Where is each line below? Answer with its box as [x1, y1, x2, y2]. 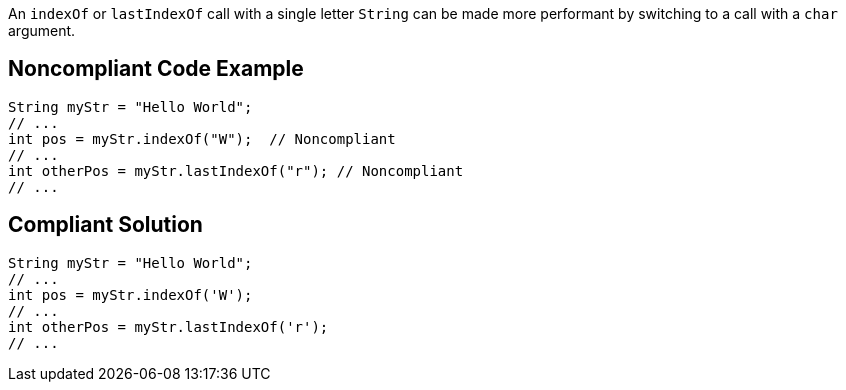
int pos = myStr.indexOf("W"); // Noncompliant [8, 130, 396, 147]
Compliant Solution [8, 212, 203, 238]
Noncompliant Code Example [8, 56, 304, 82]
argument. [8, 22, 76, 39]
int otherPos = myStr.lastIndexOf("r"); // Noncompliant [8, 162, 464, 179]
